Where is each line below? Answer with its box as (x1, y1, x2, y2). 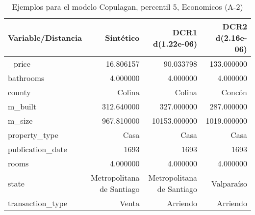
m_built (8, 101, 37, 112)
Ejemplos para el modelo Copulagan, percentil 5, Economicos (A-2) (12, 1, 243, 12)
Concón (221, 86, 247, 98)
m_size (8, 115, 33, 126)
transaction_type (8, 197, 68, 209)
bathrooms (8, 72, 45, 83)
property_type (8, 129, 58, 140)
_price (8, 58, 30, 69)
